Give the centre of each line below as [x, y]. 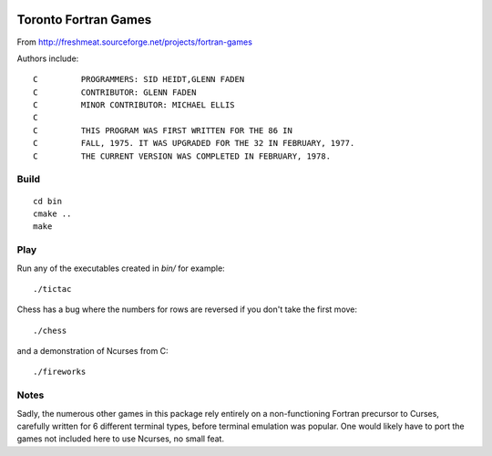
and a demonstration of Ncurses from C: [92, 351]
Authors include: [48, 58]
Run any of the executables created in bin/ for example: [121, 268]
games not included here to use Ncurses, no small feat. [121, 439]
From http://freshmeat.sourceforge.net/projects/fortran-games [134, 42]
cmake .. [52, 213]
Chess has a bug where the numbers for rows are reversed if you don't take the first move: [187, 309]
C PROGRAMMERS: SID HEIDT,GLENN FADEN [139, 79]
